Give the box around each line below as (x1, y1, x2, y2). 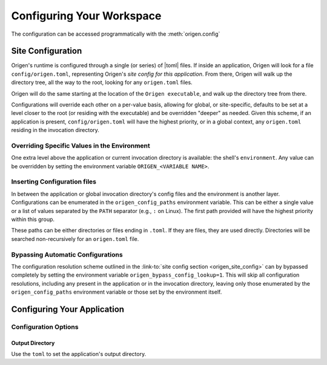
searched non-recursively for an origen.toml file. (11, 235, 139, 242)
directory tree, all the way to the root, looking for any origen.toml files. (11, 79, 193, 86)
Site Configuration (11, 46, 82, 56)
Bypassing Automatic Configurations (11, 250, 124, 258)
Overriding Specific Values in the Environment (11, 141, 151, 150)
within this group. (11, 215, 54, 223)
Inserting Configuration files (11, 177, 97, 186)
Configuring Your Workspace (11, 9, 162, 22)
